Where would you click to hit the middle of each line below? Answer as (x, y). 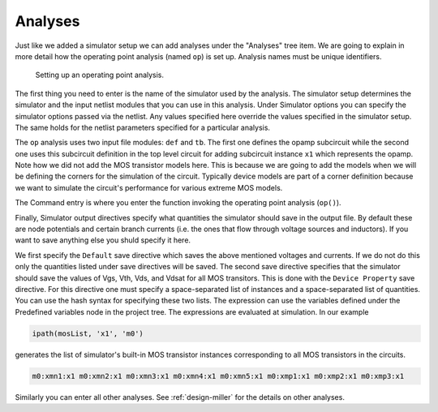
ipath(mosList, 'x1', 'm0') (88, 333)
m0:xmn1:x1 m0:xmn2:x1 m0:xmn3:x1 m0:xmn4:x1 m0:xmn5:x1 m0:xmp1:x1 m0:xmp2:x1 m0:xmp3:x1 (218, 376)
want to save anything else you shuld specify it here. (103, 240)
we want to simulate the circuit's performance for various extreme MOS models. (149, 187)
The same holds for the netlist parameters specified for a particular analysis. (143, 127)
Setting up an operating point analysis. (100, 75)
